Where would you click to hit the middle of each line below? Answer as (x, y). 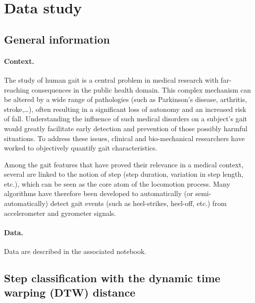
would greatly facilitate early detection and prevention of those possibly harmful (126, 128)
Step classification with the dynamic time (112, 278)
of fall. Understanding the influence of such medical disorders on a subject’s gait (126, 119)
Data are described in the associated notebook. (75, 251)
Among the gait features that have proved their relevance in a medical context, (124, 164)
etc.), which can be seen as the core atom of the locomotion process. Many (117, 183)
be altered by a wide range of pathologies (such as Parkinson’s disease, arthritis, (126, 99)
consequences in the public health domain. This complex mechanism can (141, 89)
